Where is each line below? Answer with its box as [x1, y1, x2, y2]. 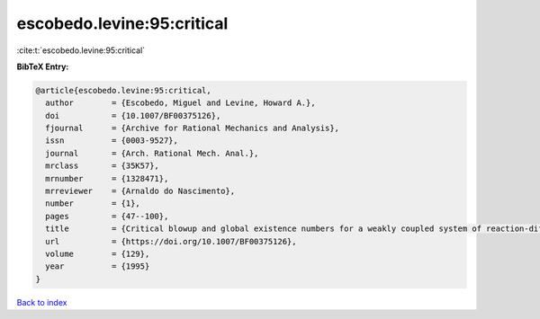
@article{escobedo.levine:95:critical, [35, 85, 211, 95]
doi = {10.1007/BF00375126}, [45, 111, 221, 120]
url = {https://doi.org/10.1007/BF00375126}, [45, 236, 297, 246]
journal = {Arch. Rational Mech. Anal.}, [45, 148, 259, 158]
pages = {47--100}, [45, 211, 169, 221]
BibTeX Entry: [16, 61, 69, 72]
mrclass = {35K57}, [45, 161, 159, 171]
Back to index [16, 297, 67, 307]
